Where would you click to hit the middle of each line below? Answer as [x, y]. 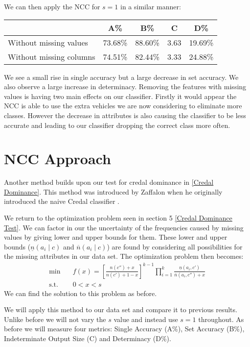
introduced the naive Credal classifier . [62, 201]
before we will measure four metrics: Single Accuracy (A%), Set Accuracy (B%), [124, 329]
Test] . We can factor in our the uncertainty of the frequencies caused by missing [124, 227]
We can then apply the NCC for [52, 6]
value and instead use [146, 319]
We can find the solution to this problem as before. [80, 293]
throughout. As [221, 319]
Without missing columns [52, 56]
